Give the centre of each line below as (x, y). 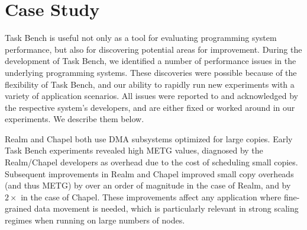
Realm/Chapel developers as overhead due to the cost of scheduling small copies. (151, 162)
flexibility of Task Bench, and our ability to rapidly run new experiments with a (150, 84)
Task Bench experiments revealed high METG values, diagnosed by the (134, 150)
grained (18, 208)
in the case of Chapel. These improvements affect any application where (151, 197)
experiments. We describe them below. (75, 119)
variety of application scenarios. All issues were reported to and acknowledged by (152, 96)
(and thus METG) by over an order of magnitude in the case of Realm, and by (148, 185)
